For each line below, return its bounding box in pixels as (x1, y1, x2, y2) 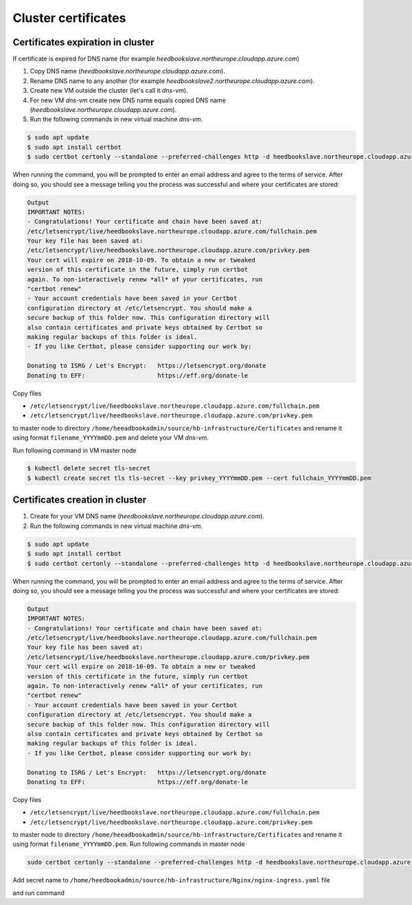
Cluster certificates (12, 10, 126, 25)
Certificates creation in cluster (12, 494, 147, 506)
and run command (12, 889, 65, 897)
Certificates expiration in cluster (12, 36, 154, 48)
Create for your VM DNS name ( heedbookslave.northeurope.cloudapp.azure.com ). (30, 512, 264, 520)
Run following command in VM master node (12, 446, 137, 455)
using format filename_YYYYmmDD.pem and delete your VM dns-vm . (12, 433, 209, 442)
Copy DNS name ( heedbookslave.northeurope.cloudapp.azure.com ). (30, 67, 226, 76)
